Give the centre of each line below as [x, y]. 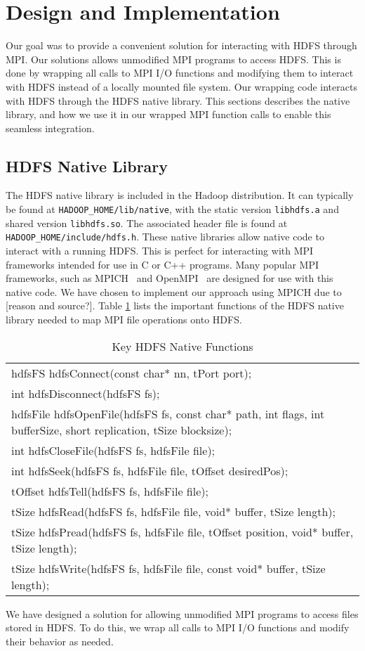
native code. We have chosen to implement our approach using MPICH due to [174, 291]
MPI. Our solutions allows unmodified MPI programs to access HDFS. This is [173, 59]
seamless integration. [50, 128]
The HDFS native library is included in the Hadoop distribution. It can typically [180, 195]
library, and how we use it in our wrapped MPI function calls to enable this [168, 114]
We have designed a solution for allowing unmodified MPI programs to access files [182, 613]
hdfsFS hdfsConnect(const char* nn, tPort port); [132, 373]
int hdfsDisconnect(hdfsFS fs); [86, 393]
